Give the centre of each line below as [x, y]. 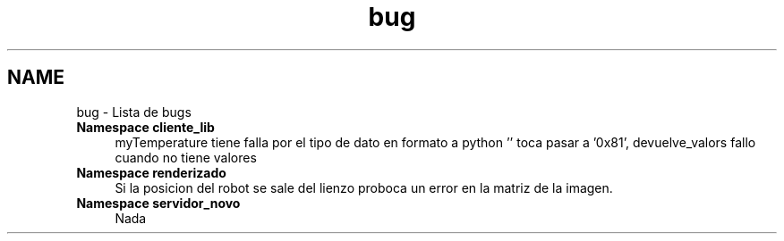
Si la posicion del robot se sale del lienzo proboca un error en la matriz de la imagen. [364, 187]
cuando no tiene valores [186, 157]
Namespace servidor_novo [158, 203]
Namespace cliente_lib [145, 127]
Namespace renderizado [151, 172]
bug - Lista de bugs [134, 112]
